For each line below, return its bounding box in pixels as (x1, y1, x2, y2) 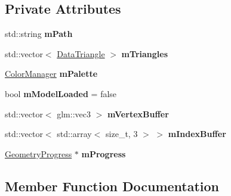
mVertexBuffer (107, 107, 169, 120)
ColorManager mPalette (5, 67, 98, 80)
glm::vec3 (57, 107, 91, 120)
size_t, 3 (106, 127, 138, 140)
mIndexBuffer (168, 127, 226, 140)
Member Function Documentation (5, 176, 220, 195)
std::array (57, 127, 92, 140)
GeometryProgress (5, 147, 72, 160)
